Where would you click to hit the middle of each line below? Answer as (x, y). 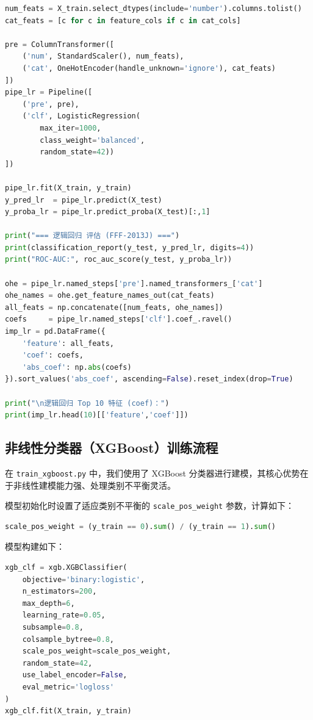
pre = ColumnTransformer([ (59, 44)
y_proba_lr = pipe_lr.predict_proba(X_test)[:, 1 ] (108, 212)
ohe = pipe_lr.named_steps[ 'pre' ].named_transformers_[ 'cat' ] (134, 283)
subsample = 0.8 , (53, 628)
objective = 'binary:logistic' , (84, 579)
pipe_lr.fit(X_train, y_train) (68, 188)
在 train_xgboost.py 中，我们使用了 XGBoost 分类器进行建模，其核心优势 (153, 473)
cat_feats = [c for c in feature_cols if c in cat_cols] (123, 20)
